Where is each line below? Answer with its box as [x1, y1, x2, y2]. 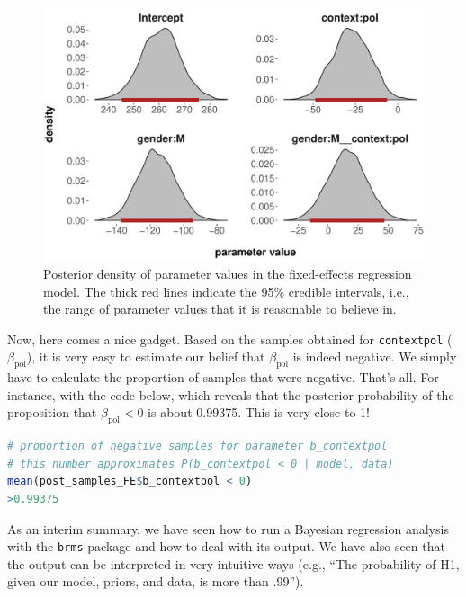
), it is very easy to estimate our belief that [26, 347, 265, 366]
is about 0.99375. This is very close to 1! [148, 403, 370, 422]
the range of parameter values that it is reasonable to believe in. [43, 299, 397, 318]
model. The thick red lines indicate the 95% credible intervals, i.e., [43, 281, 409, 300]
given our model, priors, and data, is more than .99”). [7, 572, 304, 591]
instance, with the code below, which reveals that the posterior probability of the [7, 385, 454, 404]
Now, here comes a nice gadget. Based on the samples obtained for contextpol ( [7, 329, 453, 348]
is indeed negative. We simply [292, 347, 457, 366]
